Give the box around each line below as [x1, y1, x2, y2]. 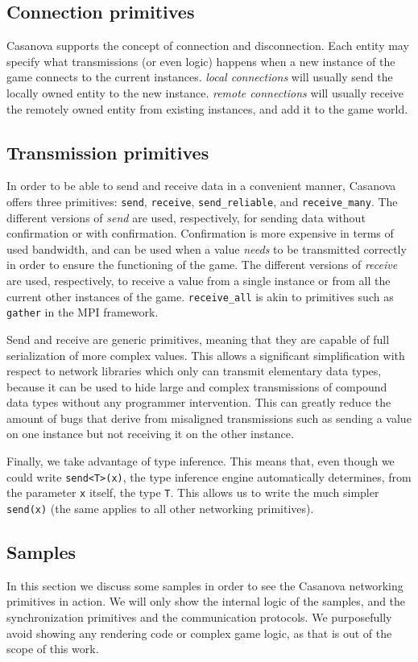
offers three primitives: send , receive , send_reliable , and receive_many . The [6, 192, 398, 209]
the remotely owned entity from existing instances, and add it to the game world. [6, 100, 408, 117]
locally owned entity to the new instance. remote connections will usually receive [6, 84, 404, 101]
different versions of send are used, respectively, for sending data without [6, 209, 366, 225]
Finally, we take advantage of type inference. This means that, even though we [6, 453, 395, 470]
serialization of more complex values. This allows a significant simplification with [6, 346, 405, 363]
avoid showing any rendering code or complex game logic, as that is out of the [6, 624, 392, 641]
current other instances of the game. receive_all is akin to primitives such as [6, 288, 394, 304]
